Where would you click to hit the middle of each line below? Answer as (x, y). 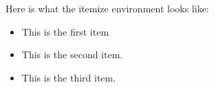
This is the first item (65, 31)
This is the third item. (69, 77)
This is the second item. (72, 54)
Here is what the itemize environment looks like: (107, 8)
